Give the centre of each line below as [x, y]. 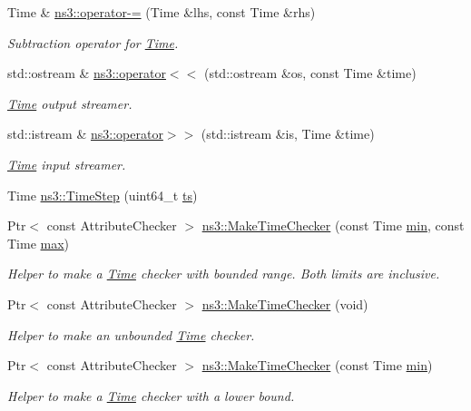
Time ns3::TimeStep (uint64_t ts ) [103, 195]
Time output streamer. [70, 103]
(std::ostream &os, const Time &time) [310, 73]
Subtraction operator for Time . [93, 42]
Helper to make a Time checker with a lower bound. [151, 395]
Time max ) [39, 243]
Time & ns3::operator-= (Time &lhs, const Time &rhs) [162, 12]
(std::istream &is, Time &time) [288, 134]
